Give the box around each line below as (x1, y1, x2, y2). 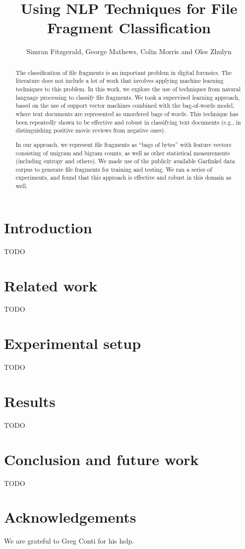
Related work (4, 275, 98, 295)
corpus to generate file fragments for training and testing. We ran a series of (15, 165, 212, 173)
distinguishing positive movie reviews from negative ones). (15, 126, 166, 135)
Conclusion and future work (4, 449, 199, 469)
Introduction (4, 217, 92, 237)
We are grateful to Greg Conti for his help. (4, 536, 134, 546)
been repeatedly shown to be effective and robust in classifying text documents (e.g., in (15, 118, 241, 126)
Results (4, 391, 56, 411)
